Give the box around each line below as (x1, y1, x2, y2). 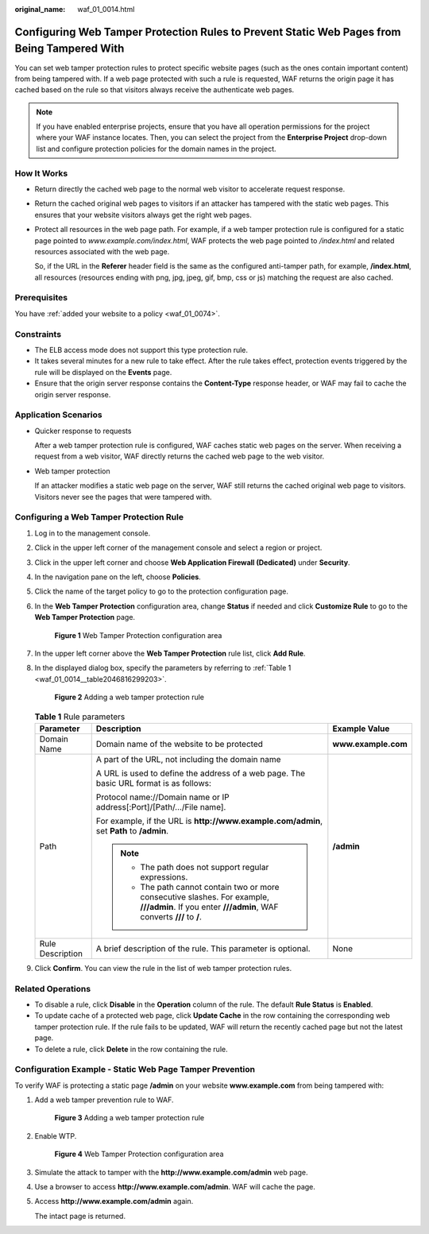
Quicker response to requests (34, 426, 132, 435)
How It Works (14, 168, 68, 179)
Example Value (332, 723, 390, 734)
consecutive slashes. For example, (140, 891, 270, 902)
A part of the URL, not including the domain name (95, 753, 281, 764)
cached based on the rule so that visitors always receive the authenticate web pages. (14, 85, 295, 95)
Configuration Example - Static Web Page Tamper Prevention (14, 1064, 256, 1075)
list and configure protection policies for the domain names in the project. (36, 144, 277, 153)
